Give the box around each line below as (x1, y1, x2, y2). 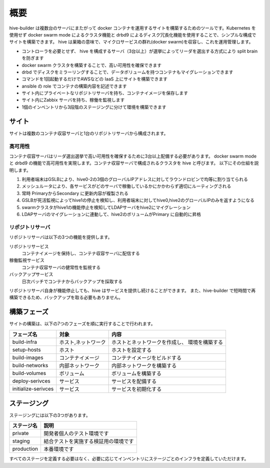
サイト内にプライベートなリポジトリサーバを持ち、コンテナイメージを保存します (21, 90, 188, 96)
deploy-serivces (12, 377, 50, 384)
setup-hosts (12, 346, 41, 353)
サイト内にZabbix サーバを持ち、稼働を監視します (21, 97, 125, 103)
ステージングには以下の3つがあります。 (9, 412, 90, 418)
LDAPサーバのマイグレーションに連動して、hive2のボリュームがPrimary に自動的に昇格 (21, 211, 201, 217)
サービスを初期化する (111, 385, 162, 392)
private (12, 430, 29, 437)
